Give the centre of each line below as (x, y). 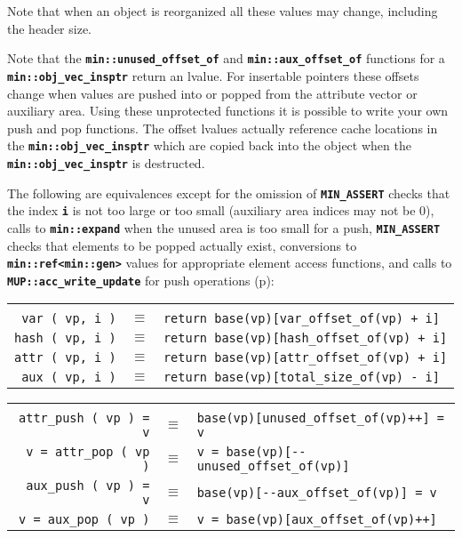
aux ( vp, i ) (69, 377)
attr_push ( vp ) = (84, 418)
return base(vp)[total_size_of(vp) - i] (301, 377)
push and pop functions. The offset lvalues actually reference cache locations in (223, 128)
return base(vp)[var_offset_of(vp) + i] (301, 319)
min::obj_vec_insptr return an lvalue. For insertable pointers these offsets (213, 75)
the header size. (49, 28)
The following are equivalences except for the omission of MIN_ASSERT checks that (229, 193)
